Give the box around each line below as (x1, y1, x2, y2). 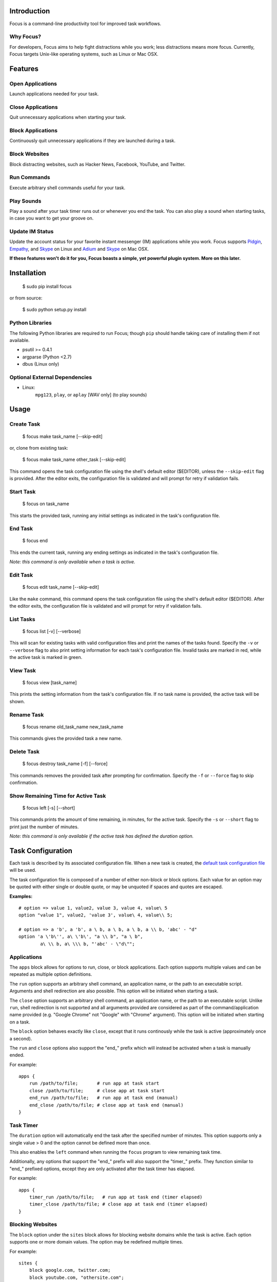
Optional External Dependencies (9, 373, 92, 380)
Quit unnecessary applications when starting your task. (9, 114, 127, 121)
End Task (9, 525, 33, 532)
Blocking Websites (9, 1221, 57, 1228)
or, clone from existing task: (9, 445, 69, 451)
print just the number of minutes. (9, 824, 79, 830)
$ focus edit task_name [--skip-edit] (22, 584, 100, 590)
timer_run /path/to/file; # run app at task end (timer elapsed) (29, 1194, 203, 1200)
